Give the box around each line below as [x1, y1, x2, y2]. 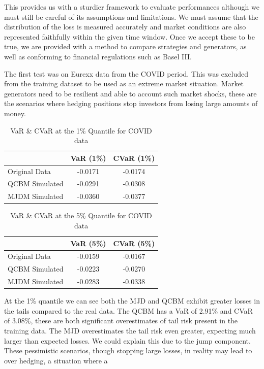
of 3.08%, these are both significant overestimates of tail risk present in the [4, 315, 238, 326]
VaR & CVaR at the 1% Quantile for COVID [10, 125, 152, 136]
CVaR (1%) [113, 152, 155, 163]
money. [4, 108, 26, 118]
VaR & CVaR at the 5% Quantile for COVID [10, 210, 152, 221]
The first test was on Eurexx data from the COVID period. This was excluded [4, 68, 249, 79]
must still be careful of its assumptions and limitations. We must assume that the [4, 11, 258, 22]
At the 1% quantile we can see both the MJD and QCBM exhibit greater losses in [4, 295, 260, 306]
